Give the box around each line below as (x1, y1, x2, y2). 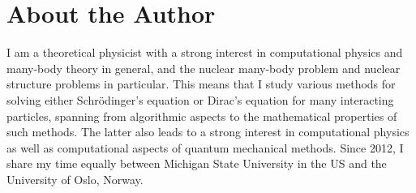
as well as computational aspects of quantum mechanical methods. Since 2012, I (6, 139, 404, 156)
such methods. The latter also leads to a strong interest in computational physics (6, 123, 410, 140)
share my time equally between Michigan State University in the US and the (6, 155, 387, 172)
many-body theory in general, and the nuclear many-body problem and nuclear (6, 59, 401, 76)
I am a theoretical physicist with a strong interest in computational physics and (6, 44, 403, 61)
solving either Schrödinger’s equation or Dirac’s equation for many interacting (6, 91, 394, 108)
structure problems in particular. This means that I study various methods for (6, 75, 396, 92)
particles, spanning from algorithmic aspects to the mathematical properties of (6, 107, 397, 124)
